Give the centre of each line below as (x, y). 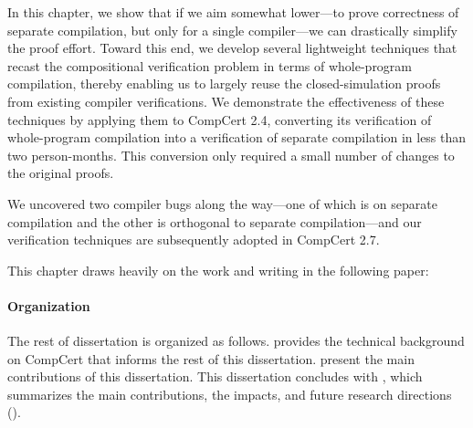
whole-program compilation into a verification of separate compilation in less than (237, 137)
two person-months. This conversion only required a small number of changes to (231, 155)
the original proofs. (61, 173)
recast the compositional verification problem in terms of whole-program (210, 65)
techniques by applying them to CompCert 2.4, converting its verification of (220, 119)
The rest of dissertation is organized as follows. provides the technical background (236, 341)
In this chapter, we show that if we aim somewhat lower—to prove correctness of (233, 12)
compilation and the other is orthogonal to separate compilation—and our (215, 221)
